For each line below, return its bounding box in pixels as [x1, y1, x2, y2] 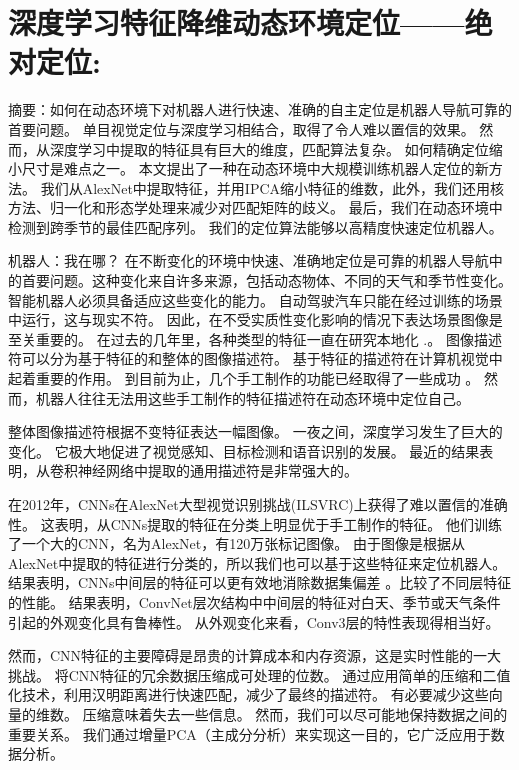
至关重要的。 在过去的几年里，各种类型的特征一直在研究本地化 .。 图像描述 [8, 328, 502, 349]
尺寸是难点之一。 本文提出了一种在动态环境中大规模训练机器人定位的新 [21, 158, 489, 179]
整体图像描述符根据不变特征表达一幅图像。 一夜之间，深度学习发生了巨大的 [8, 421, 503, 442]
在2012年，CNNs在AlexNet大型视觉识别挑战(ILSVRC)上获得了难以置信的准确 [8, 494, 508, 514]
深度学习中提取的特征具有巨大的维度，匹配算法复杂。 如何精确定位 [49, 138, 489, 159]
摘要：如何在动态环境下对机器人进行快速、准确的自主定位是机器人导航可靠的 [8, 99, 512, 120]
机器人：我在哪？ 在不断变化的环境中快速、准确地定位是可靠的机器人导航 [8, 250, 489, 271]
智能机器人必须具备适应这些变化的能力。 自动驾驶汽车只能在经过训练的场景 [8, 289, 503, 310]
